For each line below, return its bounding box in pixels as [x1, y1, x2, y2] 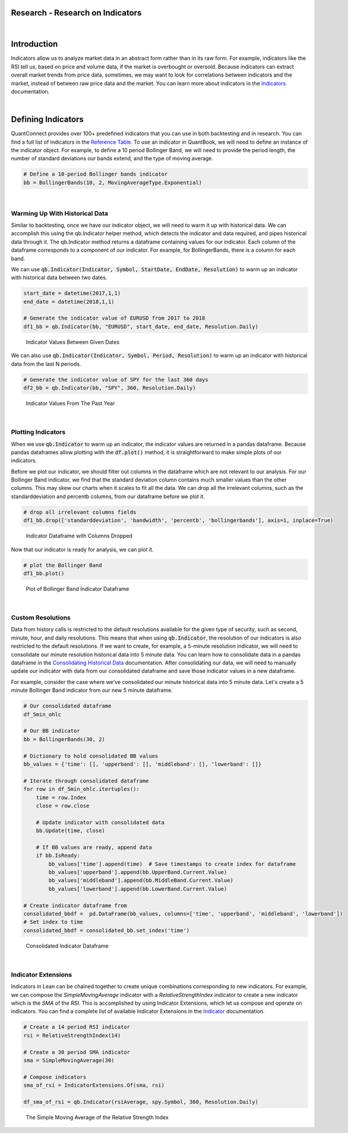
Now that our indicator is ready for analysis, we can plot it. [11, 546, 154, 553]
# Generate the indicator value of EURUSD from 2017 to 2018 [23, 315, 205, 322]
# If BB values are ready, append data [36, 844, 153, 850]
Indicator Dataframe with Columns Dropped [26, 532, 133, 540]
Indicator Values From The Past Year [26, 400, 115, 407]
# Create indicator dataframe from [23, 902, 127, 909]
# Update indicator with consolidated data [36, 819, 164, 825]
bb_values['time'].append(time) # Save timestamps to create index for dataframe [48, 860, 296, 867]
